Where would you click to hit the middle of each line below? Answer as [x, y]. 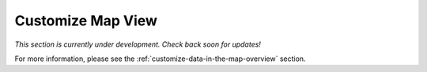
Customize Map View [86, 21]
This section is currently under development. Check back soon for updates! [138, 44]
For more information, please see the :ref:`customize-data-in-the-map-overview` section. [160, 59]
